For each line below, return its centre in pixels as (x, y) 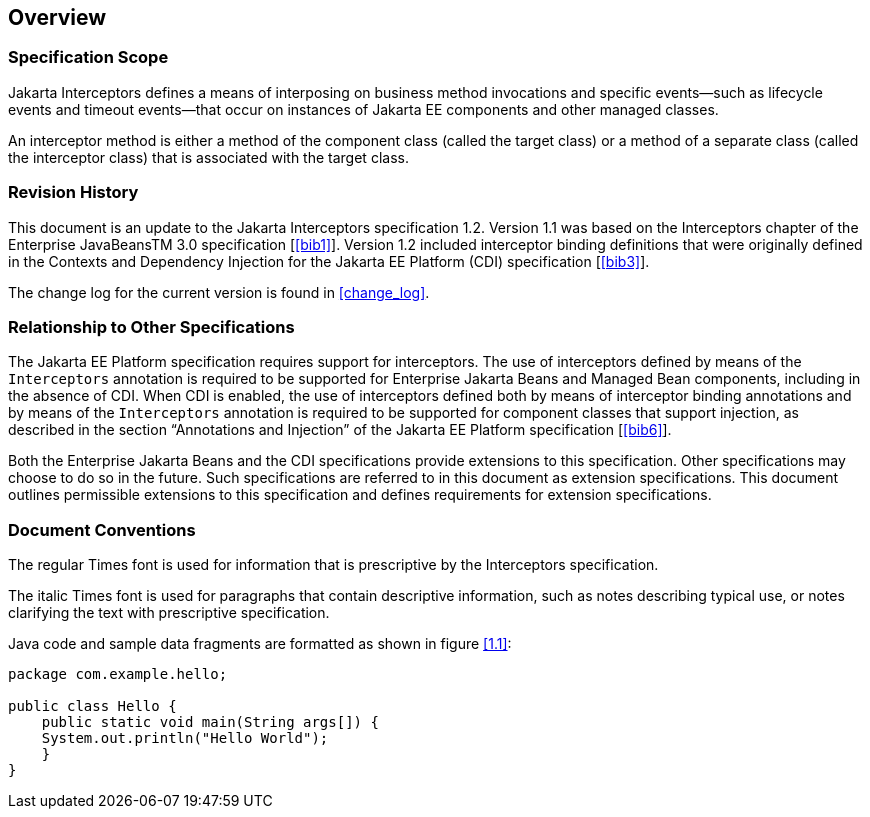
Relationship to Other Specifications (151, 326)
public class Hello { (92, 706)
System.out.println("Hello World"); (185, 738)
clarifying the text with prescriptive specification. (169, 613)
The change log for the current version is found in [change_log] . (219, 292)
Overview (57, 17)
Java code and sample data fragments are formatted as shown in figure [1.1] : (260, 644)
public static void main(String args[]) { (210, 722)
